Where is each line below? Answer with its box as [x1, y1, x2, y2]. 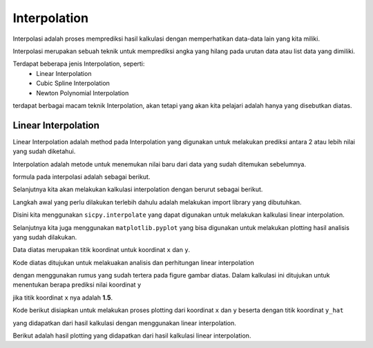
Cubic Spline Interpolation [36, 79, 111, 88]
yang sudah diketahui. [12, 147, 76, 155]
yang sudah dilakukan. [12, 233, 77, 241]
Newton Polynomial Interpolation [36, 88, 129, 97]
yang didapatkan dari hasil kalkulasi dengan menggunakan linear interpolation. [12, 318, 236, 327]
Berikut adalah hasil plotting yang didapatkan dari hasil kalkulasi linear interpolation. [12, 331, 251, 340]
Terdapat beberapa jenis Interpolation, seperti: [12, 59, 145, 68]
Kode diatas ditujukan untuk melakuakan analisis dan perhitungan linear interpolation [12, 258, 255, 267]
